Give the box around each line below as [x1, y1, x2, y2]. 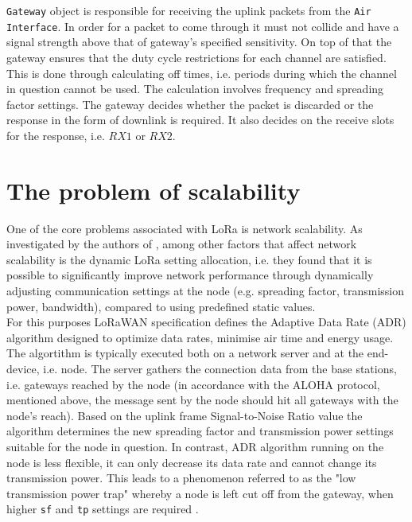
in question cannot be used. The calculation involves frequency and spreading [6, 80, 384, 97]
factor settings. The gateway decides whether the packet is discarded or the [6, 95, 374, 112]
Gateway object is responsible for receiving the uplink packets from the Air [6, 2, 371, 18]
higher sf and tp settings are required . [6, 501, 199, 517]
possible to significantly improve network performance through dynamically [6, 267, 374, 283]
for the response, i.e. [6, 127, 105, 143]
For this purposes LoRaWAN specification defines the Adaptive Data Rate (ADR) [6, 314, 406, 330]
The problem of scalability [6, 173, 301, 206]
